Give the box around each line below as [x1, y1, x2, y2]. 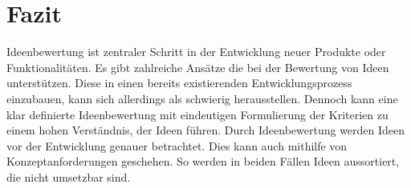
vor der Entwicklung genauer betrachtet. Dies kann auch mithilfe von [6, 137, 348, 154]
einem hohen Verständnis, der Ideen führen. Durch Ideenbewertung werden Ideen [6, 122, 405, 138]
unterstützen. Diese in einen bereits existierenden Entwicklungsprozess [6, 74, 352, 91]
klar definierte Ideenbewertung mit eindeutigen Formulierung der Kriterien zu [6, 106, 389, 122]
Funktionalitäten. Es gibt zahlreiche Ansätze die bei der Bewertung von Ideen [6, 58, 389, 75]
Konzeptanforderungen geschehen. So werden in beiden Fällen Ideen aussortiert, [6, 153, 400, 170]
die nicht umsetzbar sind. [6, 168, 131, 185]
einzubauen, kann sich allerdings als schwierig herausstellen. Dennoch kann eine [6, 90, 398, 106]
